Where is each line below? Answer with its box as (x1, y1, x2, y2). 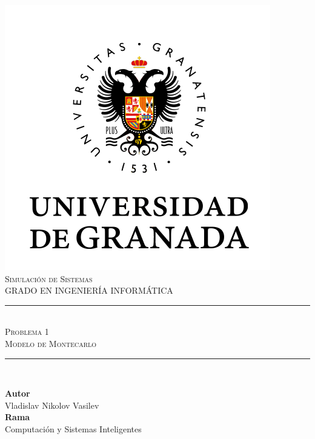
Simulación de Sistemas (5, 272, 93, 285)
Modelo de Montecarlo (5, 337, 97, 349)
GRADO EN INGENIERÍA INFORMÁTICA (5, 284, 173, 297)
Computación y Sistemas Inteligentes (5, 422, 142, 435)
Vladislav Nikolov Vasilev (5, 398, 99, 411)
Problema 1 (5, 325, 49, 338)
